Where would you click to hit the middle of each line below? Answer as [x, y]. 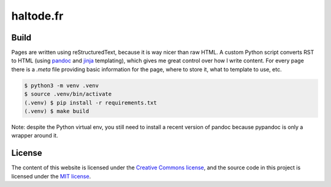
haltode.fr [37, 16]
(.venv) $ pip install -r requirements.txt [91, 103]
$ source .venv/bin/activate [68, 94]
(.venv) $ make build [57, 111]
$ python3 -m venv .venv [62, 85]
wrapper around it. [35, 136]
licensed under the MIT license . [51, 176]
